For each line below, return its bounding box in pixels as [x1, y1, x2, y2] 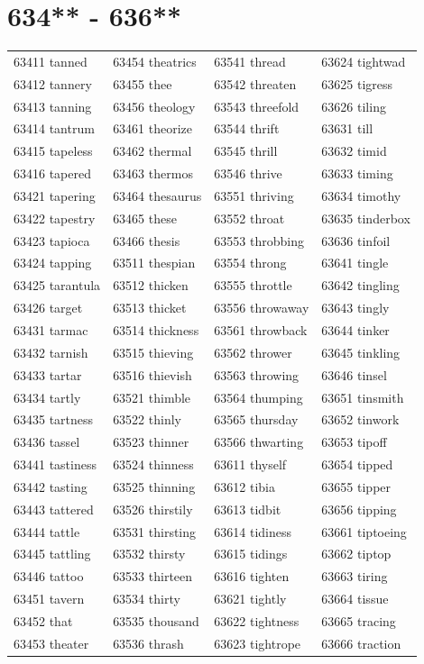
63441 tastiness [14, 455, 97, 474]
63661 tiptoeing [321, 522, 407, 541]
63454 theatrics [113, 51, 197, 70]
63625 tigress [321, 74, 393, 93]
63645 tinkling [321, 342, 401, 361]
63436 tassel [14, 432, 80, 451]
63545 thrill [214, 141, 278, 160]
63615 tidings [214, 544, 288, 563]
